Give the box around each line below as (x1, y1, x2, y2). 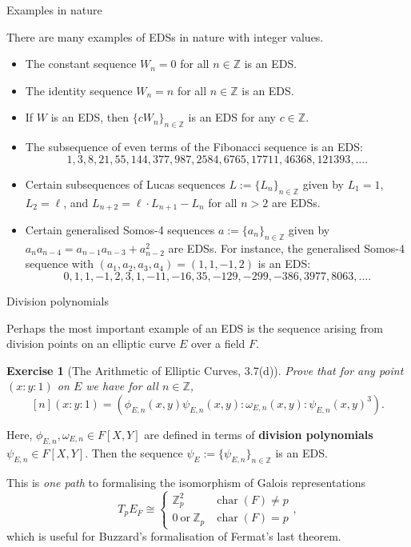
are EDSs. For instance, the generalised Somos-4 (168, 239, 405, 256)
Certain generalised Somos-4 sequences (25, 222, 215, 238)
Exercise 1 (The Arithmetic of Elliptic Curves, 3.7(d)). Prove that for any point (6, 361, 404, 378)
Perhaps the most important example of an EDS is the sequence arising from (6, 319, 383, 336)
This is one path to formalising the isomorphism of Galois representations (6, 473, 366, 490)
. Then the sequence (85, 444, 183, 461)
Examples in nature (6, 2, 102, 18)
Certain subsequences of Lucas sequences (25, 175, 225, 192)
